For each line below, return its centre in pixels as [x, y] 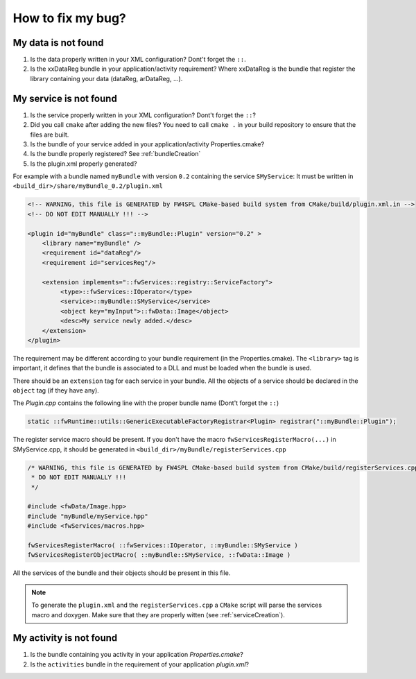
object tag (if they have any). [56, 390]
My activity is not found [65, 638]
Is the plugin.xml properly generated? [84, 164]
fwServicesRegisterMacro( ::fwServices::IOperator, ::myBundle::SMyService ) [163, 545]
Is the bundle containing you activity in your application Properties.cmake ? [137, 655]
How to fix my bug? [69, 18]
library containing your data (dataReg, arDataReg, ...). [106, 78]
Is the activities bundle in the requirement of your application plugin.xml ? [140, 664]
